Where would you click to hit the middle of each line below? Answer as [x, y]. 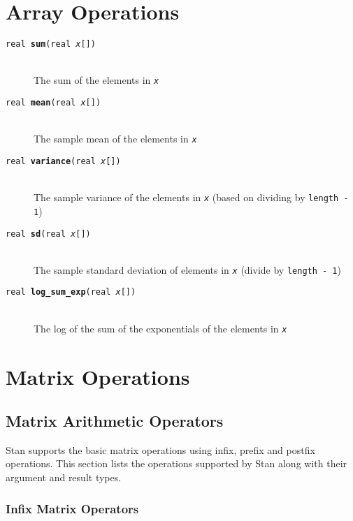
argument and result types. [64, 477]
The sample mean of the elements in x [115, 139]
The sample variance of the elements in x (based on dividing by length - [191, 197]
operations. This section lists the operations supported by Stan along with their [176, 463]
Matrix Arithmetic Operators [115, 421]
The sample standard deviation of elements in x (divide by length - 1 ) [187, 269]
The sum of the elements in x [96, 80]
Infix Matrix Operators [72, 508]
